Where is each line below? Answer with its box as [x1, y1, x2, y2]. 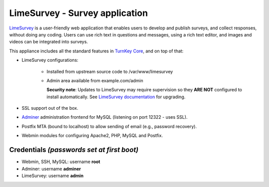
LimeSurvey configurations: [21, 57, 79, 63]
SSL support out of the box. [21, 105, 79, 111]
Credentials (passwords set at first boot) [9, 146, 139, 154]
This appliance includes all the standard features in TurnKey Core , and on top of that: [9, 48, 184, 54]
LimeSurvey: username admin [21, 173, 84, 179]
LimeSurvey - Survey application [9, 7, 148, 18]
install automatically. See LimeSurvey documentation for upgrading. [46, 94, 186, 100]
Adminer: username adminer [21, 166, 81, 172]
